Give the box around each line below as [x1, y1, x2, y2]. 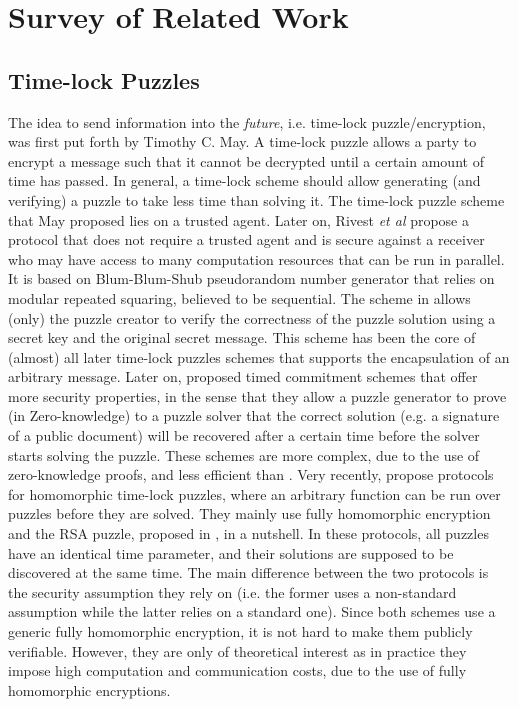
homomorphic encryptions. [8, 679, 171, 700]
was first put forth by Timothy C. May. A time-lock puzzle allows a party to [8, 131, 477, 152]
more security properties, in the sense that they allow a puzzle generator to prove [8, 385, 507, 406]
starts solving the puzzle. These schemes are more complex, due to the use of [8, 444, 480, 465]
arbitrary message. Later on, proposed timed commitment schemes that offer [8, 366, 478, 387]
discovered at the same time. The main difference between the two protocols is [8, 562, 489, 583]
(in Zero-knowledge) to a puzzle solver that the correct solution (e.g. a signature [8, 405, 500, 426]
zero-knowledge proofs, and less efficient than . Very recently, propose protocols [8, 464, 494, 485]
